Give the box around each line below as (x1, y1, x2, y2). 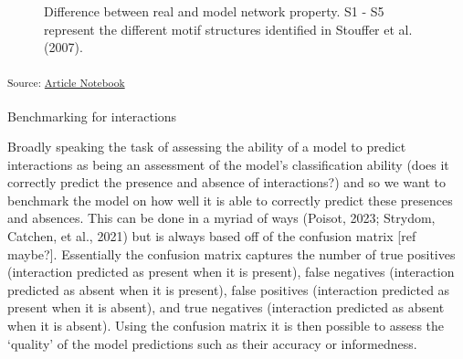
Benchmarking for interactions (7, 106, 177, 125)
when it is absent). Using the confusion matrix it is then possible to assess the (7, 316, 445, 335)
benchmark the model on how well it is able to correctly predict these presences (7, 190, 453, 209)
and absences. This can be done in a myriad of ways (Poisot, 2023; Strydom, (7, 208, 436, 227)
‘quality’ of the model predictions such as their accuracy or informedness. (7, 333, 417, 353)
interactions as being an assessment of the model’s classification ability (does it (7, 154, 449, 174)
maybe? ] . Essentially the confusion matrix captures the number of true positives (7, 244, 456, 263)
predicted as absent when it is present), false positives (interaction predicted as (7, 280, 450, 299)
